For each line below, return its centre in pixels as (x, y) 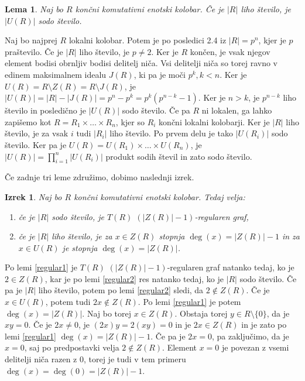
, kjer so (130, 121)
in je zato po (264, 325)
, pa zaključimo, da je (250, 336)
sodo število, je (78, 216)
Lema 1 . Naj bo (34, 9)
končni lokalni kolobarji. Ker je (214, 121)
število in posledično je (45, 110)
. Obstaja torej (201, 313)
